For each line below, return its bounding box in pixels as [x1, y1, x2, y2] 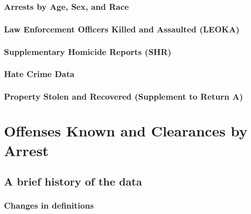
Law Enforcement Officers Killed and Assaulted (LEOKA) [4, 23, 240, 35]
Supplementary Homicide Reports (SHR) [4, 45, 172, 57]
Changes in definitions [4, 199, 94, 212]
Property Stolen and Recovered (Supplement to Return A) [4, 90, 243, 103]
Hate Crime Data [4, 68, 75, 80]
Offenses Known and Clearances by [4, 121, 248, 141]
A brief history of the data [4, 174, 142, 189]
